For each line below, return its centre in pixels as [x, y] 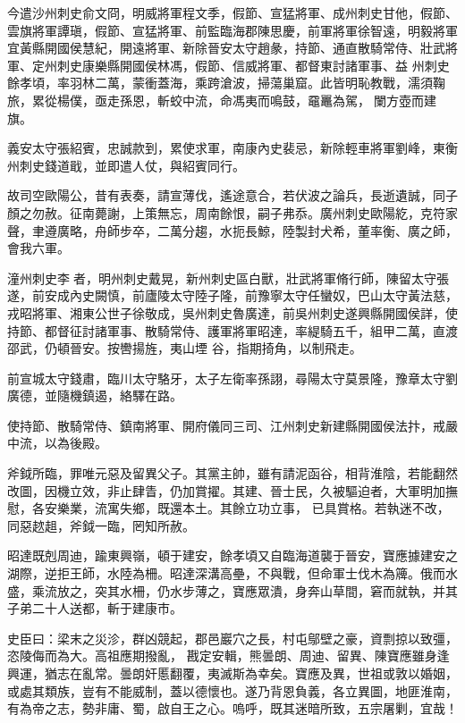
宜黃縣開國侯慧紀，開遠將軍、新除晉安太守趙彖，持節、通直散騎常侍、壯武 [226, 48]
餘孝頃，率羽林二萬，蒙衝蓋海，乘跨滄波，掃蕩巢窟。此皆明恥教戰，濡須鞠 [226, 83]
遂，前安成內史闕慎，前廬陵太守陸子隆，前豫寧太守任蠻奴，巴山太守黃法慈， [232, 295]
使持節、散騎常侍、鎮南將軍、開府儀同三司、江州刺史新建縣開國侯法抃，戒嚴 [232, 425]
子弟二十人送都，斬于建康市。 [95, 608]
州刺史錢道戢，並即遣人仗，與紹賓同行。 [126, 165]
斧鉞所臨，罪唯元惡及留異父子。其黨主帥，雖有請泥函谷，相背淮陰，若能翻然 [232, 473]
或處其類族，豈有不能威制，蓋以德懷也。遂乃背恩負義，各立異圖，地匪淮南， [232, 690]
